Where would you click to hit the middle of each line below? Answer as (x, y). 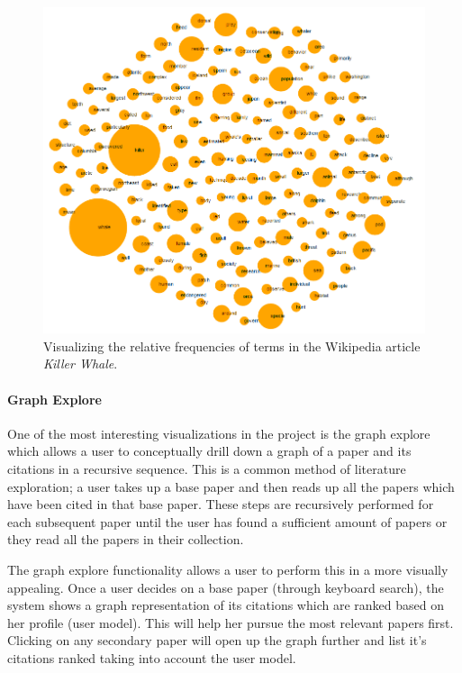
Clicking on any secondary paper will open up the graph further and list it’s (217, 640)
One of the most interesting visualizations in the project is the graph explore (219, 433)
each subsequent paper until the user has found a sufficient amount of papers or (227, 521)
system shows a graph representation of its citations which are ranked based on (226, 605)
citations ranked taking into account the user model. (152, 657)
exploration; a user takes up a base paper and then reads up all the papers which (231, 486)
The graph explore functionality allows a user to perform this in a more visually (228, 569)
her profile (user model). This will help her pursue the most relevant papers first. (231, 622)
